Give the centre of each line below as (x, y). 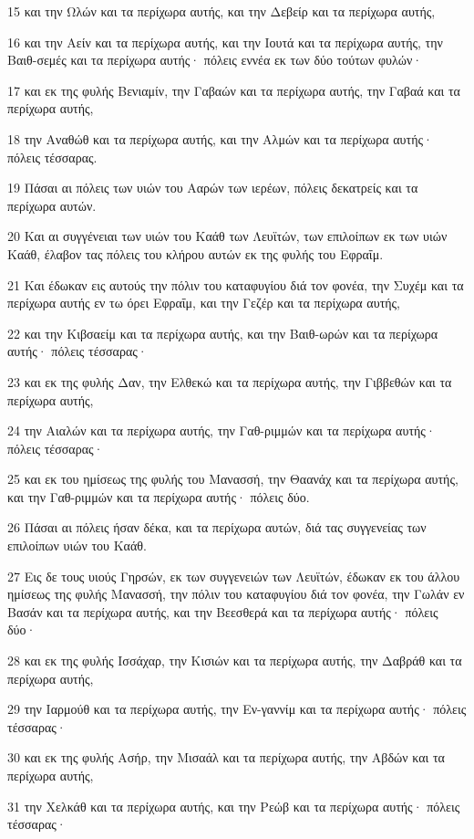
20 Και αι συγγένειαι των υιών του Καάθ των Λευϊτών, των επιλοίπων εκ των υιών (227, 236)
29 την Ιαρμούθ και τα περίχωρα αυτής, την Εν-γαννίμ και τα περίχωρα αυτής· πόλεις (237, 709)
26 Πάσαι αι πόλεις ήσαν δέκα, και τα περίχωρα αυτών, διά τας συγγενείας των (217, 527)
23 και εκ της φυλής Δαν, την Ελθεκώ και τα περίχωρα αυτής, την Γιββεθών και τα (230, 381)
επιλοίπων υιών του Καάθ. (77, 545)
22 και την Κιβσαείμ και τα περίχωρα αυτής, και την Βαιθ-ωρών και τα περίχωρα (223, 333)
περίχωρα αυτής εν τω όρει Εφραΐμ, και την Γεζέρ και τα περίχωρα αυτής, (204, 303)
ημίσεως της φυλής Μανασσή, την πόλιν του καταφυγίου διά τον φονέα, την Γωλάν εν (236, 594)
